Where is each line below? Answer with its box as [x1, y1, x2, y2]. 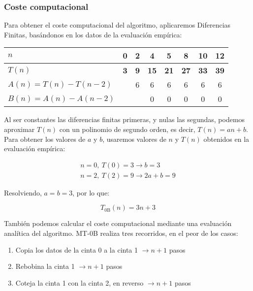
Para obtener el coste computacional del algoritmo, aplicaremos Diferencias [4, 20, 231, 30]
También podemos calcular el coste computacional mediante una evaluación [4, 218, 232, 228]
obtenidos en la [203, 133, 250, 144]
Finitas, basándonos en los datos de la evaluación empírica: [4, 29, 182, 39]
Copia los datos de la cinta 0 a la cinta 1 [15, 244, 138, 255]
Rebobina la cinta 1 [15, 261, 75, 271]
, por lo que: [72, 187, 110, 197]
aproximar [4, 124, 35, 134]
